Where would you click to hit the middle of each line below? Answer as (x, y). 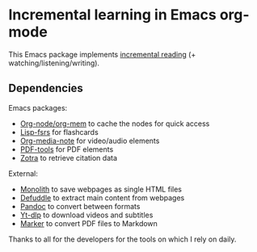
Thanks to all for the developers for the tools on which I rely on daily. (122, 239)
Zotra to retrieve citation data (69, 157)
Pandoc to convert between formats (80, 206)
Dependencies (46, 88)
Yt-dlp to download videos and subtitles (86, 215)
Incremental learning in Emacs (112, 15)
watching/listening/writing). (54, 63)
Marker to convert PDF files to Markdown (88, 223)
